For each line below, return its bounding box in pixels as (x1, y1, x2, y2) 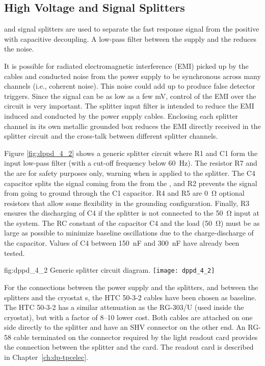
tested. (4, 247, 25, 258)
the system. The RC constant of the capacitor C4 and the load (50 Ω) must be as (4, 217, 260, 228)
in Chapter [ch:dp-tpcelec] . (4, 352, 88, 362)
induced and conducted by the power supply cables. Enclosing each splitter (4, 110, 238, 121)
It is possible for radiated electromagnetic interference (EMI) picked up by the (4, 60, 249, 71)
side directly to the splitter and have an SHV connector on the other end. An (4, 322, 246, 332)
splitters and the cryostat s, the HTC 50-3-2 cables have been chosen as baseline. (4, 292, 257, 302)
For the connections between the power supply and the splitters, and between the (4, 281, 258, 292)
